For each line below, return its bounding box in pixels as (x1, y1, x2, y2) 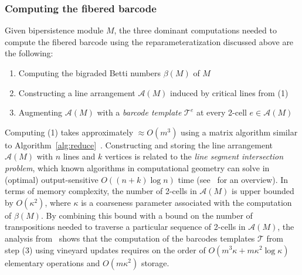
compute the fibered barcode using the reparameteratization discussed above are (5, 35, 294, 47)
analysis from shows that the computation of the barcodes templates (5, 232, 255, 244)
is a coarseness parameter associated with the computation (81, 196, 292, 208)
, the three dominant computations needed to (114, 24, 277, 36)
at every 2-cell (196, 106, 247, 118)
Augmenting (18, 106, 63, 118)
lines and (63, 150, 96, 162)
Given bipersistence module (5, 24, 104, 36)
